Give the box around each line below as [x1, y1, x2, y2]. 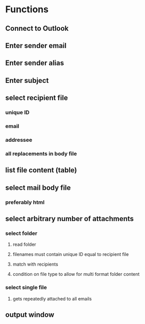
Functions [5, 4, 49, 15]
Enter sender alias [5, 59, 64, 68]
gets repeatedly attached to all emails [12, 295, 92, 301]
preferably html [5, 199, 45, 206]
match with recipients [12, 261, 59, 267]
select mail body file [5, 183, 71, 192]
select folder [5, 229, 37, 236]
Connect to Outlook [5, 24, 69, 33]
